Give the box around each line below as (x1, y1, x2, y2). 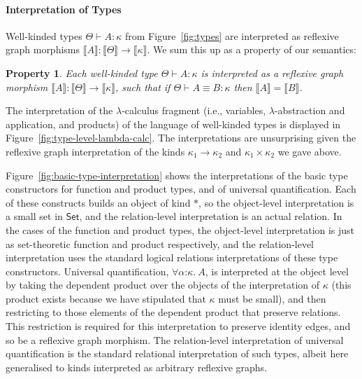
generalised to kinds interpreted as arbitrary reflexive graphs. (6, 359, 267, 374)
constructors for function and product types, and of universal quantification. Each (6, 181, 356, 196)
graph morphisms (6, 42, 80, 57)
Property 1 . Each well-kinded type (6, 65, 158, 80)
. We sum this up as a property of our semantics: (147, 42, 356, 57)
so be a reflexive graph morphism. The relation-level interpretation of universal (6, 332, 344, 347)
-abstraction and (274, 103, 345, 118)
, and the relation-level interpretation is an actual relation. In (79, 209, 342, 223)
